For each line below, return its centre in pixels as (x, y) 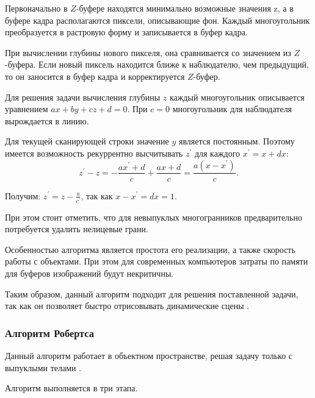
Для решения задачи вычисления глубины (83, 97)
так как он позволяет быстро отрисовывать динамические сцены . (127, 306)
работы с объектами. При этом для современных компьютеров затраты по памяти (157, 261)
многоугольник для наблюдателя (232, 109)
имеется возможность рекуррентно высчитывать (94, 153)
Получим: (23, 195)
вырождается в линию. (47, 120)
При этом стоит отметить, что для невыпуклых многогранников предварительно (154, 217)
